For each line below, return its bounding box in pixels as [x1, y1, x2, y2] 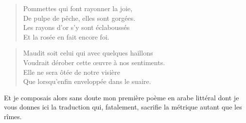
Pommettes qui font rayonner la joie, [23, 3, 133, 13]
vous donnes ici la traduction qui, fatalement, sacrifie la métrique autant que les [4, 102, 242, 112]
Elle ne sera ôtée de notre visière [23, 67, 120, 77]
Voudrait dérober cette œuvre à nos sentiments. [23, 57, 165, 67]
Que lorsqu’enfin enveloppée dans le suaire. [23, 76, 151, 86]
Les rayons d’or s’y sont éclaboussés [23, 22, 130, 32]
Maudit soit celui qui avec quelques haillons [23, 48, 153, 58]
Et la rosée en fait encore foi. [23, 31, 109, 41]
